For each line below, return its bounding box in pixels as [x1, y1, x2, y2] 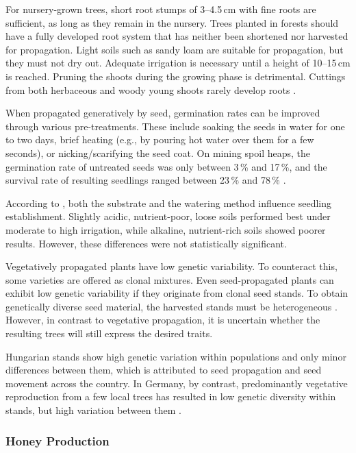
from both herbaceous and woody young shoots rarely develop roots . [5, 82, 296, 97]
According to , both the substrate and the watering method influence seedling [5, 195, 331, 210]
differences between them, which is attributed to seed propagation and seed [5, 363, 322, 377]
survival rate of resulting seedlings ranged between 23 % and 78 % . [5, 173, 286, 187]
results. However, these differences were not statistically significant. [5, 236, 287, 250]
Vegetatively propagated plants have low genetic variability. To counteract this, [5, 259, 338, 273]
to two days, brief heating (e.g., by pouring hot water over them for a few [5, 132, 314, 147]
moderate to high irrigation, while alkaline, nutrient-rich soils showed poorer [5, 222, 326, 236]
